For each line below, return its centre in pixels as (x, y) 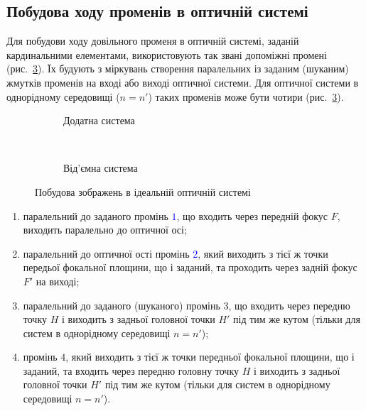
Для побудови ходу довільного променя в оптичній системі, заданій (153, 41)
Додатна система (99, 120)
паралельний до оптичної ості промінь (106, 253)
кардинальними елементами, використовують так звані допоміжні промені (167, 54)
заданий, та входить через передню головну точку (131, 370)
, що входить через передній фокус (252, 215)
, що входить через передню (289, 305)
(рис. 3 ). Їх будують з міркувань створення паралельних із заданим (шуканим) (178, 68)
